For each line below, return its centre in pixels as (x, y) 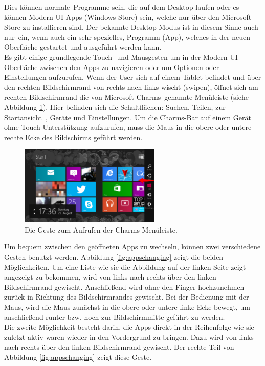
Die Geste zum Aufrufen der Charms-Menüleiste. (101, 229)
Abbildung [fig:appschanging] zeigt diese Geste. (78, 357)
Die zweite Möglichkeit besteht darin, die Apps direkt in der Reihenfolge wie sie (129, 327)
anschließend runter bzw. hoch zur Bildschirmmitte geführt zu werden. (115, 317)
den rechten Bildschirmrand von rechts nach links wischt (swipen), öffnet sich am (131, 87)
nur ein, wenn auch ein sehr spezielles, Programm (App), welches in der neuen (127, 37)
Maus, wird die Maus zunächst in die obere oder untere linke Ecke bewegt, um (127, 306)
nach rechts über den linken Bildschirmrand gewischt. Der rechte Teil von (119, 347)
